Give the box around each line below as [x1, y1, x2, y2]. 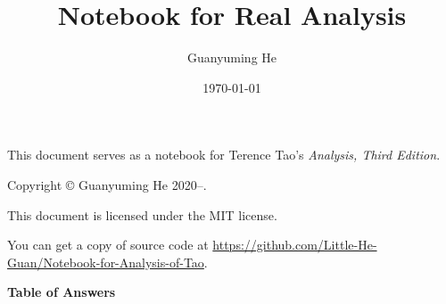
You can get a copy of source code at [7, 235, 209, 254]
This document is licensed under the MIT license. [7, 205, 277, 224]
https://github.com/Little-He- [212, 235, 377, 254]
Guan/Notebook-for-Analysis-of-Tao [7, 252, 204, 271]
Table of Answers [7, 283, 116, 301]
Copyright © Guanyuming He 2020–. [7, 175, 207, 193]
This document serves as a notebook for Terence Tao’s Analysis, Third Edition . [7, 145, 441, 164]
